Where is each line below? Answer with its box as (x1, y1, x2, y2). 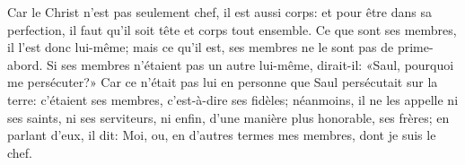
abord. (7, 55, 43, 74)
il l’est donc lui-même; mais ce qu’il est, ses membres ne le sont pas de (7, 38, 394, 56)
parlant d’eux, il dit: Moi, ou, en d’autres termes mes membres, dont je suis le (7, 126, 436, 144)
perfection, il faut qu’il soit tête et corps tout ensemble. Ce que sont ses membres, (7, 20, 457, 39)
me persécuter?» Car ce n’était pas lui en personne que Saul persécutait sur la (7, 73, 438, 91)
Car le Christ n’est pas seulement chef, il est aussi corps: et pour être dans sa (7, 3, 433, 21)
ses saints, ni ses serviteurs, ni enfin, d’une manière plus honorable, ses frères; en (7, 108, 450, 126)
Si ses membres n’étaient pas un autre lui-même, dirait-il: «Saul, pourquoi (47, 55, 454, 74)
